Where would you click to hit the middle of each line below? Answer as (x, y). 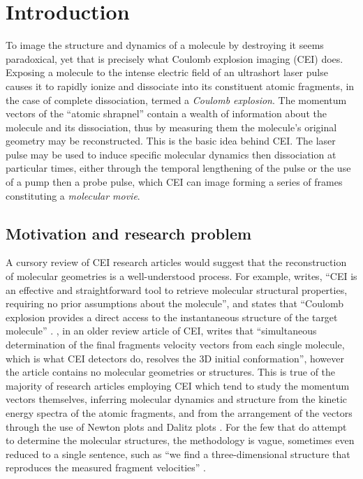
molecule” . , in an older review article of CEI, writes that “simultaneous (161, 331)
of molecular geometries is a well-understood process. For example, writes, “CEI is (181, 276)
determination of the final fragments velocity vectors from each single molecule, (175, 345)
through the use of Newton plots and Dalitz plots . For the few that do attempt (176, 426)
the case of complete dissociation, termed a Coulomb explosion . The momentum (176, 100)
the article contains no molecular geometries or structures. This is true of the (171, 372)
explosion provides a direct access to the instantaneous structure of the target (172, 317)
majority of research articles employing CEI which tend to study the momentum (178, 385)
